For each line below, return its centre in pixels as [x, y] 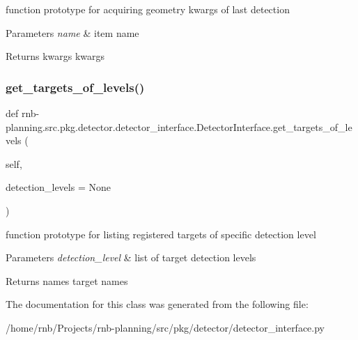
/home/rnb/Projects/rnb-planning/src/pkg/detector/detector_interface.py [165, 327]
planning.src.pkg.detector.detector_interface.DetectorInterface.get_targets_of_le [179, 126]
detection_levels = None [58, 187]
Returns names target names [67, 280]
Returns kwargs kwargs [55, 56]
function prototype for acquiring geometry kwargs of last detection [148, 9]
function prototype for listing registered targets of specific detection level [161, 234]
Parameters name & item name [72, 32]
